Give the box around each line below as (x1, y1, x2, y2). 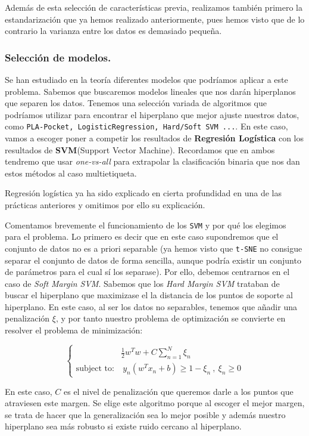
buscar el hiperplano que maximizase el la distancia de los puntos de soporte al (5, 289, 293, 301)
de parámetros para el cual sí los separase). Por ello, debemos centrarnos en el (5, 265, 290, 278)
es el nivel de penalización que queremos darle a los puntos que (64, 385, 294, 397)
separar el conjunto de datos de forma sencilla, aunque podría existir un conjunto (5, 253, 301, 266)
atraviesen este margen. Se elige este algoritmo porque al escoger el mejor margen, (5, 397, 305, 409)
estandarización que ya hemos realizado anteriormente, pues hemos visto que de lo (5, 13, 305, 25)
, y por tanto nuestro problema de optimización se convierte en (55, 312, 286, 324)
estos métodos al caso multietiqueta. (5, 166, 137, 179)
